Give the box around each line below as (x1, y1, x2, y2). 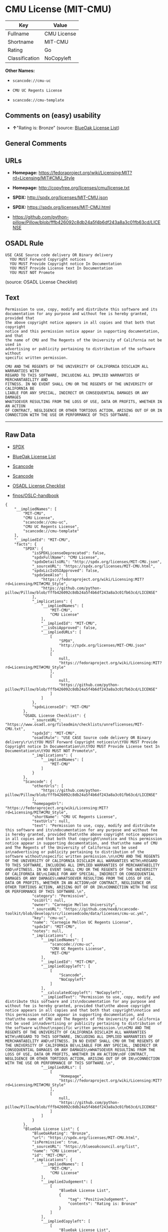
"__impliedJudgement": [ (40, 1179, 93, 1184)
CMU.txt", (5, 727, 26, 732)
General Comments (5, 139, 67, 148)
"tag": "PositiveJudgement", (67, 1197, 128, 1202)
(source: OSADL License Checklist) (5, 279, 78, 285)
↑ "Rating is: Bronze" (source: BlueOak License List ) (12, 125, 120, 131)
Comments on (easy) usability (5, 112, 101, 120)
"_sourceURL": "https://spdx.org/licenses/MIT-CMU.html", (31, 564, 155, 569)
